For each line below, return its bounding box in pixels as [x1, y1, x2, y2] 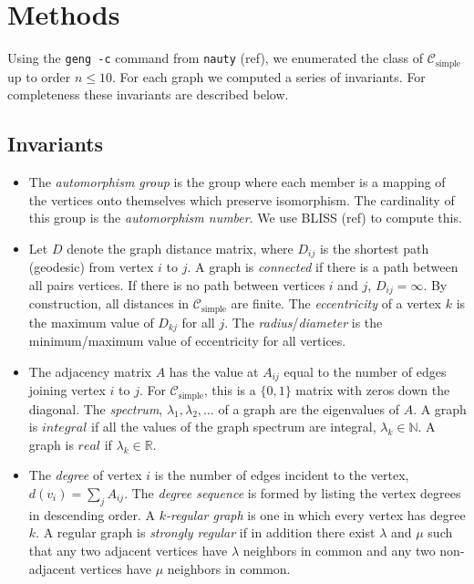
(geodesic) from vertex [28, 257, 154, 276]
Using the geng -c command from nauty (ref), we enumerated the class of [7, 48, 424, 68]
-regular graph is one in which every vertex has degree [165, 505, 466, 524]
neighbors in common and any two [242, 541, 436, 560]
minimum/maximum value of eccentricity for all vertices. [28, 331, 346, 350]
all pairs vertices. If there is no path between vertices [28, 275, 325, 294]
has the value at [169, 361, 259, 381]
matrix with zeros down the [295, 381, 450, 400]
